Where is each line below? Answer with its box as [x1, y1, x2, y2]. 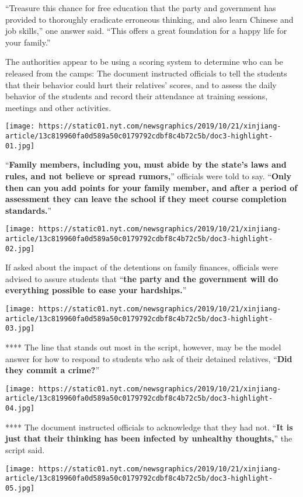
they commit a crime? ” [5, 364, 100, 376]
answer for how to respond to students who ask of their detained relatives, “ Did [5, 352, 292, 364]
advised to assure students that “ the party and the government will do [5, 272, 278, 284]
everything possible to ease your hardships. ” [5, 284, 187, 296]
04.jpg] [5, 404, 35, 413]
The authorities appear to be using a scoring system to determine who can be [5, 55, 283, 68]
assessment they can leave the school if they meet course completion [5, 193, 287, 205]
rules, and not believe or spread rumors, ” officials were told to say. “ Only [5, 169, 292, 182]
